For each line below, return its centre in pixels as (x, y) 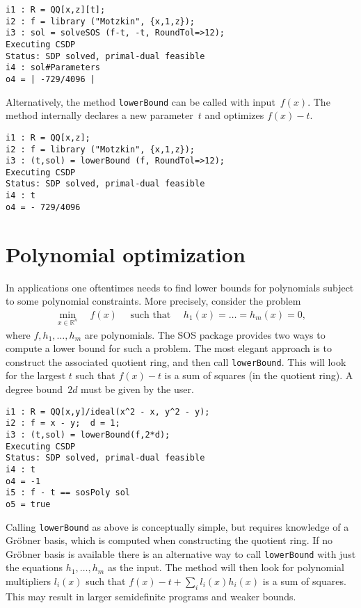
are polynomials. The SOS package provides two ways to (205, 334)
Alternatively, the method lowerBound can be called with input (141, 101)
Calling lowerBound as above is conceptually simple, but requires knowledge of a (177, 526)
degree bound (34, 389)
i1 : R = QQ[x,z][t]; (56, 10)
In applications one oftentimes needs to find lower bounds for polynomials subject (180, 287)
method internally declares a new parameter (99, 115)
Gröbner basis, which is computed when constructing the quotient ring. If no (169, 540)
